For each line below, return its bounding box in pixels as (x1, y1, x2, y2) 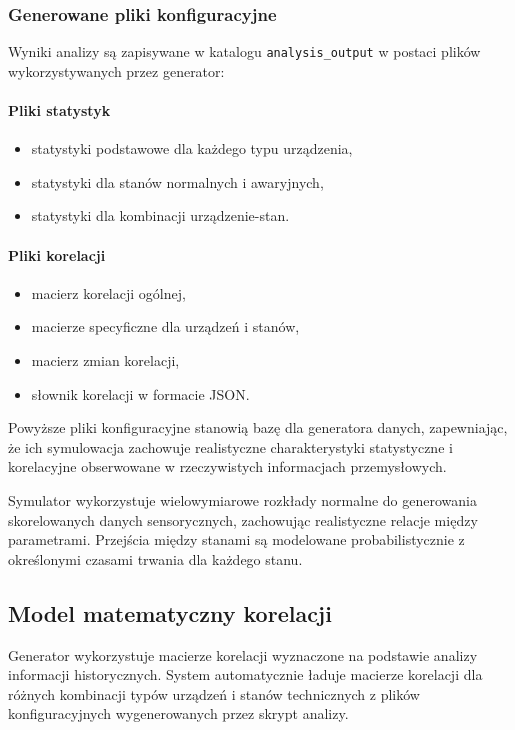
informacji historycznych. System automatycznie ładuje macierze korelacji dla (8, 664, 483, 685)
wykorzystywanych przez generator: (8, 60, 225, 81)
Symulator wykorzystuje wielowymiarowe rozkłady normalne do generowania (8, 490, 477, 510)
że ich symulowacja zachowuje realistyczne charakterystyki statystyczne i (8, 436, 453, 457)
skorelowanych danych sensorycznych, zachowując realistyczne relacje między (8, 509, 478, 530)
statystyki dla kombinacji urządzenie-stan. (31, 205, 290, 226)
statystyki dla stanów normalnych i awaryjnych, (31, 171, 324, 192)
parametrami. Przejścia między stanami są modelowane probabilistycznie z (8, 529, 465, 550)
